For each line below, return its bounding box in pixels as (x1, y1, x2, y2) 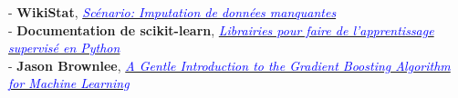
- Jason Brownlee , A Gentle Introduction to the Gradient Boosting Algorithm (8, 55, 451, 74)
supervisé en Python (8, 38, 120, 57)
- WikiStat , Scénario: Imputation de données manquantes (8, 3, 337, 21)
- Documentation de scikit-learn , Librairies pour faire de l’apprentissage (8, 20, 434, 39)
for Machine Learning (8, 73, 130, 93)
